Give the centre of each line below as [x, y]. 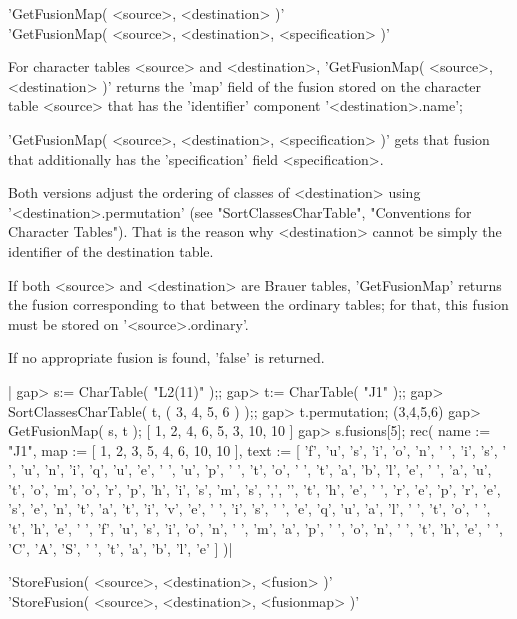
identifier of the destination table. [111, 250]
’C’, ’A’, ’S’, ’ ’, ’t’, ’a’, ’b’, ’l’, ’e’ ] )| [120, 547]
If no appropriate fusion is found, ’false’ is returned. [166, 357]
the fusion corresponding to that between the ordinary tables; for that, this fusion [258, 304]
